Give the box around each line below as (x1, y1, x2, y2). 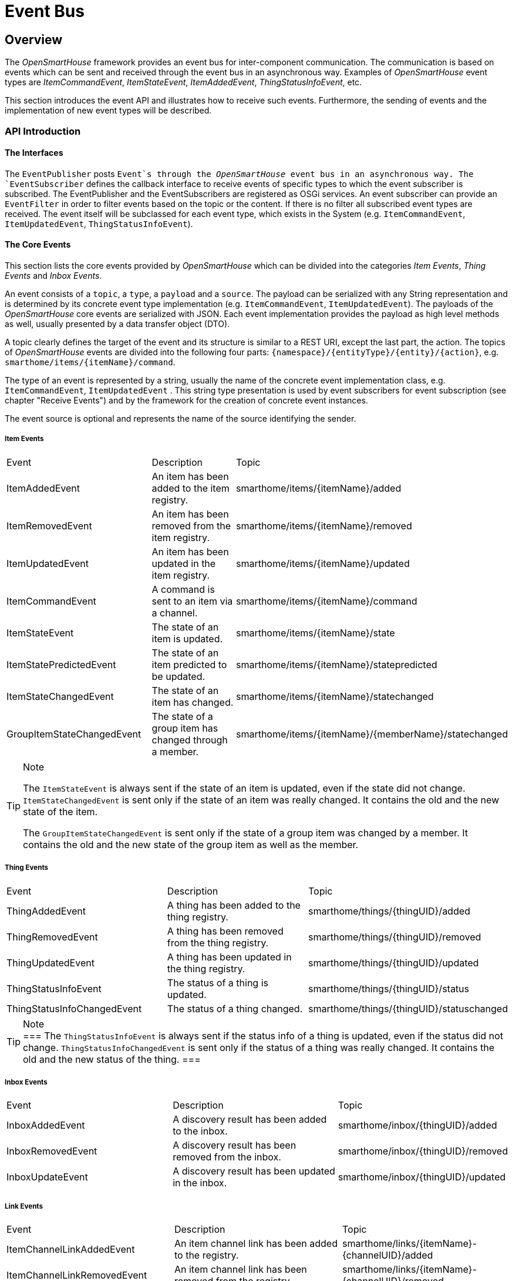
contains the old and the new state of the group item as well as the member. (23, 838, 359, 850)
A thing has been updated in (167, 950, 292, 963)
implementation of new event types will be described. (5, 105, 212, 116)
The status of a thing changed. (167, 1002, 303, 1015)
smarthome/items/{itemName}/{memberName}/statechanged (235, 728, 508, 740)
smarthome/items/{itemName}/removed (235, 519, 412, 532)
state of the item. (23, 805, 98, 818)
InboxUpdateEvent (6, 1171, 88, 1183)
